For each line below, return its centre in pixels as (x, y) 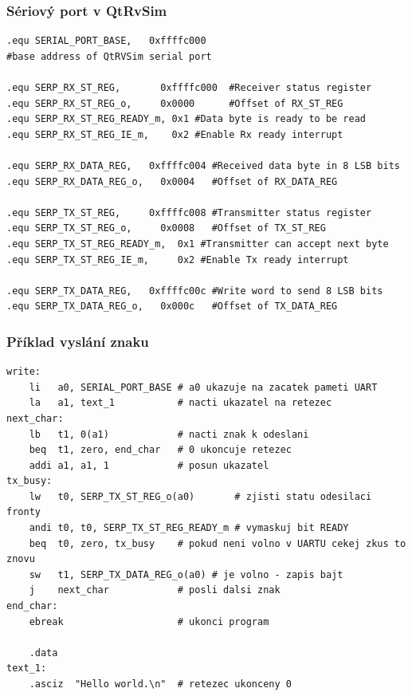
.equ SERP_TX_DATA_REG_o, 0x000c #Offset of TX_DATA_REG (172, 307)
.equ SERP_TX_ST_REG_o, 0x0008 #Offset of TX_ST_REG (166, 228)
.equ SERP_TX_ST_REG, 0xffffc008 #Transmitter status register (189, 212)
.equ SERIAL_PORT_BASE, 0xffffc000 (106, 41)
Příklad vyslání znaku (78, 341)
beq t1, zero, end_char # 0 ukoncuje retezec (160, 450)
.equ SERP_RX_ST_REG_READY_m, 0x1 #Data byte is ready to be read (186, 119)
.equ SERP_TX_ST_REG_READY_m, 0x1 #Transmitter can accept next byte (198, 244)
